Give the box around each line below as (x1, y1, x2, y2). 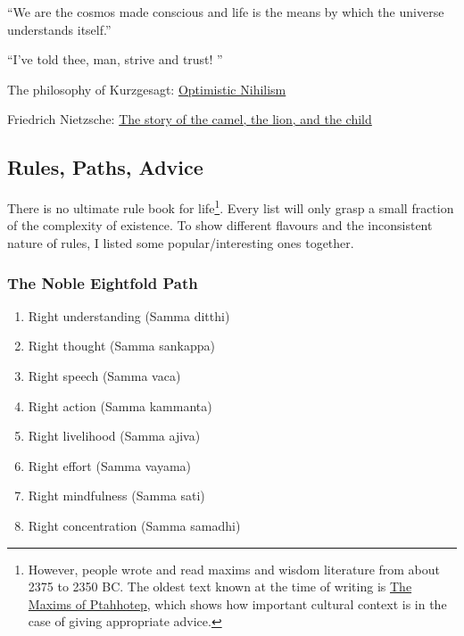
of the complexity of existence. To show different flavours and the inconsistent (7, 216, 433, 235)
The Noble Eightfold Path (7, 271, 198, 293)
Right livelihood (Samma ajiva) (28, 426, 201, 445)
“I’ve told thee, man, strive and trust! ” (7, 50, 223, 69)
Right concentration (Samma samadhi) (28, 516, 241, 534)
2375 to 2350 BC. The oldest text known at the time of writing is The (28, 577, 412, 596)
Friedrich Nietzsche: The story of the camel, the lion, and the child (7, 110, 372, 128)
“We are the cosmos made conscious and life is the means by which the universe (7, 3, 444, 21)
